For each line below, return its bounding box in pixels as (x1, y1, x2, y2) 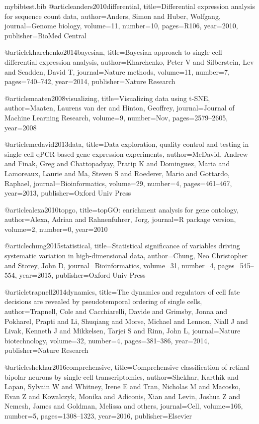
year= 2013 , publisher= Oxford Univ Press (4, 188, 131, 198)
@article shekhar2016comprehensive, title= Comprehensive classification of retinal (4, 362, 250, 372)
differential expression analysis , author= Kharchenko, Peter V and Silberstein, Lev (4, 56, 254, 67)
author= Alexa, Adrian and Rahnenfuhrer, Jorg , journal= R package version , (4, 214, 236, 224)
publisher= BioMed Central (4, 30, 86, 40)
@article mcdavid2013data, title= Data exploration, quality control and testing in (4, 139, 249, 149)
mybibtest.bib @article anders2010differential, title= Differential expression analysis (4, 1, 255, 11)
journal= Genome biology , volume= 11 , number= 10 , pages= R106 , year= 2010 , (4, 20, 238, 31)
